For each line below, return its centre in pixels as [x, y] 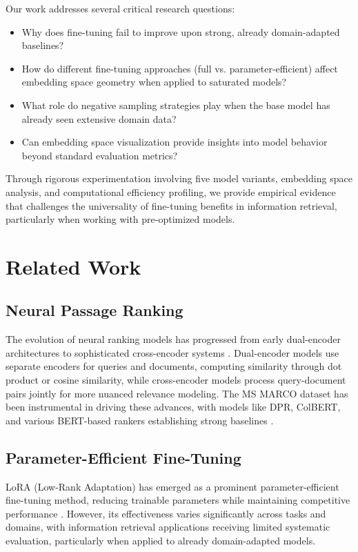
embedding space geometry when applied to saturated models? [154, 82]
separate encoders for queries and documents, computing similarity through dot [174, 366]
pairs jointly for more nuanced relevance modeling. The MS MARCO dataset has [177, 393]
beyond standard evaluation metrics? [100, 155]
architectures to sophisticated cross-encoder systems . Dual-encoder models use [172, 352]
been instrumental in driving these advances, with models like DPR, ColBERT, [173, 407]
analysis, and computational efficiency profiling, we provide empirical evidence [171, 191]
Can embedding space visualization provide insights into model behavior [175, 142]
